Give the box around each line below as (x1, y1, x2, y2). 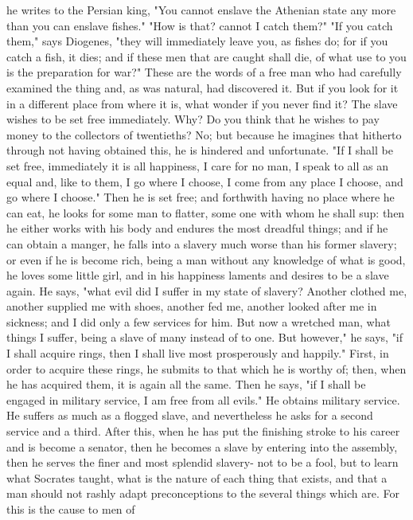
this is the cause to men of (6, 501, 135, 517)
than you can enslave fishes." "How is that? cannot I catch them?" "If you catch (6, 17, 393, 33)
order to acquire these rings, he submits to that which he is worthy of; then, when (6, 360, 407, 377)
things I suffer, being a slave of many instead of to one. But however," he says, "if (6, 329, 403, 346)
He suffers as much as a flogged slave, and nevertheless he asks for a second (6, 407, 373, 424)
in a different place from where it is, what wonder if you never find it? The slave (6, 95, 398, 111)
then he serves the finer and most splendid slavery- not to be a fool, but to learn (6, 454, 399, 471)
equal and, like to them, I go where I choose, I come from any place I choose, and (6, 173, 403, 190)
